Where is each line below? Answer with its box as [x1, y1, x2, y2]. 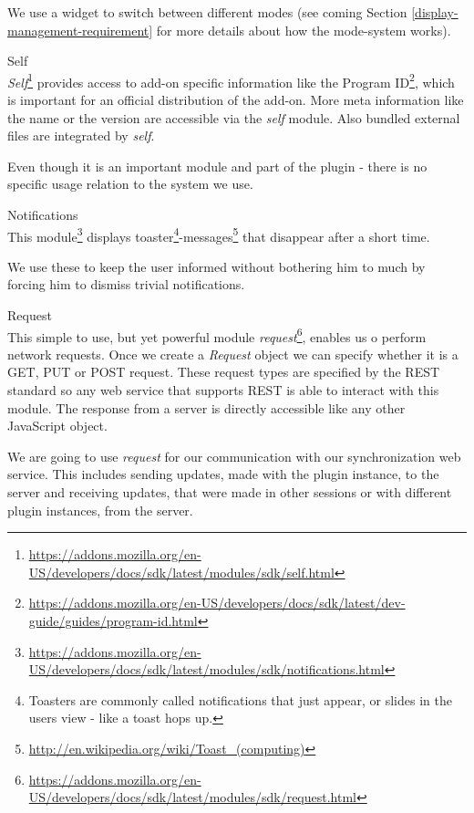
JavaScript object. [7, 416, 108, 435]
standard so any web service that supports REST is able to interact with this [7, 380, 439, 400]
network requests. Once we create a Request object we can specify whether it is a [7, 344, 459, 363]
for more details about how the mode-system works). [156, 20, 451, 39]
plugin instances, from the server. [7, 500, 193, 519]
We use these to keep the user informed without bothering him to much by [7, 256, 426, 276]
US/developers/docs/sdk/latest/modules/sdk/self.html [28, 562, 335, 581]
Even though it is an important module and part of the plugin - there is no [7, 156, 428, 175]
